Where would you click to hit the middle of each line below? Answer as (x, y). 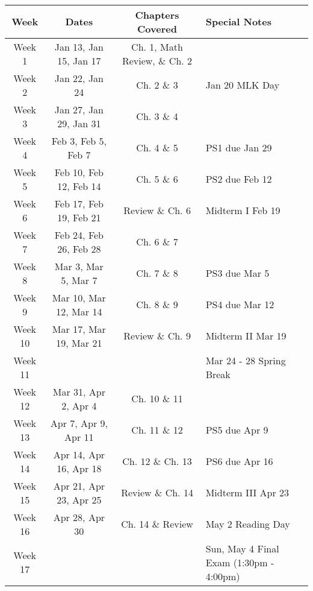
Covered (157, 28)
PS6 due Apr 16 (239, 461)
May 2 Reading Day (248, 524)
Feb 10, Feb (79, 172)
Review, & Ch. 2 (157, 60)
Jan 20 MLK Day (243, 85)
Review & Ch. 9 (157, 336)
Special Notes (238, 22)
